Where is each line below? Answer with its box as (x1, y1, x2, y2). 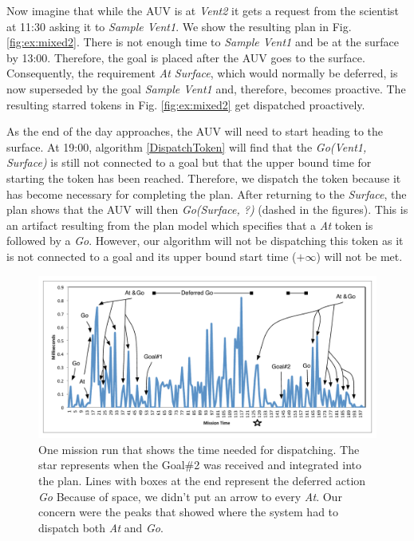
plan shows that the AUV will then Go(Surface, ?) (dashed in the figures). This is (6, 201, 408, 218)
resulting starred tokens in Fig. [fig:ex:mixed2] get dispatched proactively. (6, 96, 365, 113)
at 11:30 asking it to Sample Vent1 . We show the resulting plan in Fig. (6, 18, 352, 34)
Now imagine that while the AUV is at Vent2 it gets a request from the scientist (6, 2, 399, 18)
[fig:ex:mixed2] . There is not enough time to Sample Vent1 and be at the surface (6, 34, 399, 50)
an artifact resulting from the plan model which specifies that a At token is (6, 216, 373, 233)
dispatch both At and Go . (38, 519, 164, 535)
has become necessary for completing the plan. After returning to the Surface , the (6, 185, 407, 202)
